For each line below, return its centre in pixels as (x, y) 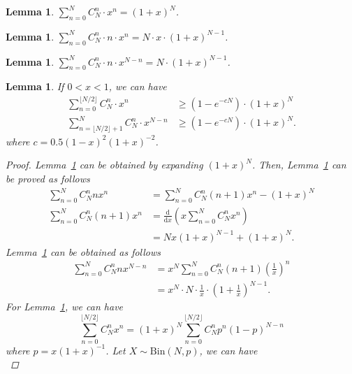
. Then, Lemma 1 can (299, 165)
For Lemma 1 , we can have (65, 307)
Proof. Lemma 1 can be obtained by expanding (104, 165)
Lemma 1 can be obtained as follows (83, 251)
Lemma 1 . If (35, 86)
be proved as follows (48, 179)
